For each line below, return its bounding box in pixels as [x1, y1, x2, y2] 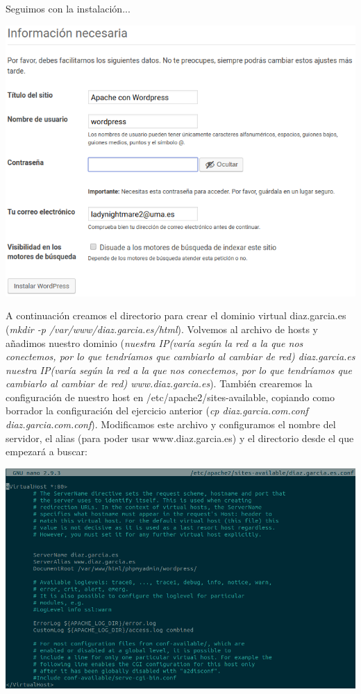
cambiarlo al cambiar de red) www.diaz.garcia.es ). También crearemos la [6, 376, 313, 391]
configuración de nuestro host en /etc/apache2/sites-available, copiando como [6, 389, 335, 404]
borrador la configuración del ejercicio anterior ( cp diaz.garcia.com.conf [6, 403, 308, 418]
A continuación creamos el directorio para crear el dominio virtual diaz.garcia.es [6, 308, 346, 323]
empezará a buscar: [6, 444, 87, 459]
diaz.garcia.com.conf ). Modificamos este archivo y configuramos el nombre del [6, 417, 336, 432]
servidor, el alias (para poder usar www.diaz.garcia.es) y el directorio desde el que [6, 430, 354, 445]
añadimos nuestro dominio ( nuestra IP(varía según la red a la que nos [6, 335, 303, 350]
